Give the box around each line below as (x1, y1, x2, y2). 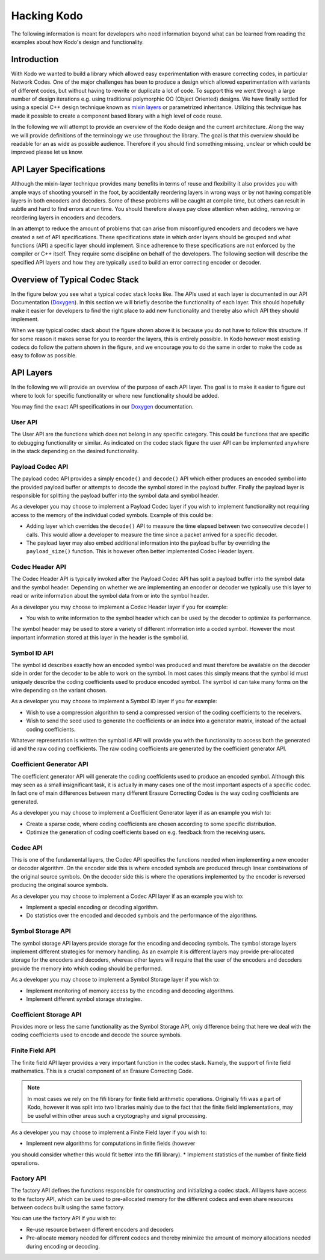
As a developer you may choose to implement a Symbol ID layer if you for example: (11, 698, 217, 705)
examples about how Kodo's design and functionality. (11, 38, 144, 45)
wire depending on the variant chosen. (11, 687, 107, 694)
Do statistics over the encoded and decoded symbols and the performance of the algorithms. (26, 912, 258, 919)
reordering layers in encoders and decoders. (11, 214, 122, 221)
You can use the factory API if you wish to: (11, 1215, 117, 1222)
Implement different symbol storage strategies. (26, 995, 143, 1003)
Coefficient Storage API (11, 1010, 82, 1018)
